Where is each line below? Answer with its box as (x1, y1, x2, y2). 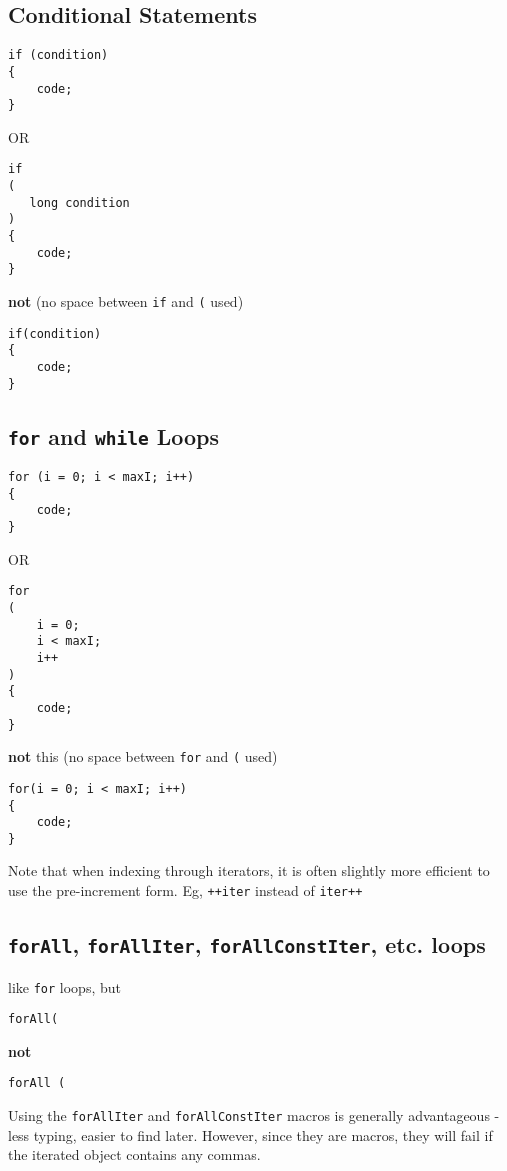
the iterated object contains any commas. (8, 1144, 261, 1165)
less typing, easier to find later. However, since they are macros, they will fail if (8, 1124, 493, 1145)
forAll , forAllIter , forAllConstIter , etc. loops (8, 929, 486, 960)
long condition (29, 195, 130, 210)
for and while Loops (8, 420, 219, 451)
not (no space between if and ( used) (8, 291, 244, 312)
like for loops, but (8, 976, 121, 997)
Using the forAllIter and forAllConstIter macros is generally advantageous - (8, 1105, 500, 1126)
